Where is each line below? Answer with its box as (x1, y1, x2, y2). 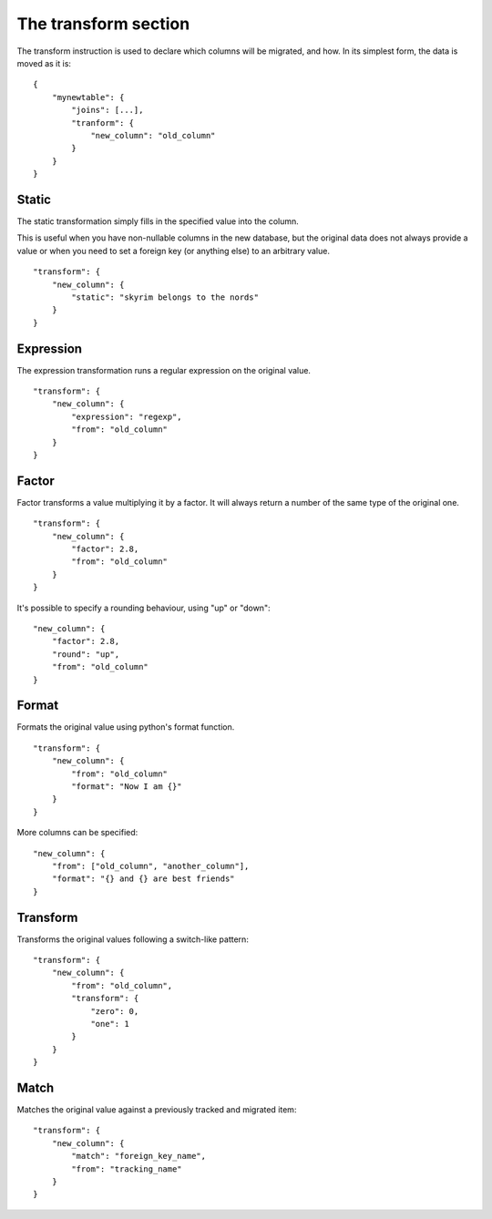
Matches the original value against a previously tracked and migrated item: (16, 1104, 297, 1115)
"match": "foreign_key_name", (71, 1151, 207, 1162)
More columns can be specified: (16, 827, 138, 838)
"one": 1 (90, 1019, 129, 1029)
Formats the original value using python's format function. (16, 722, 235, 732)
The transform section (16, 14, 190, 34)
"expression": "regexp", (71, 411, 182, 422)
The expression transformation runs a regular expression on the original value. (16, 364, 312, 375)
